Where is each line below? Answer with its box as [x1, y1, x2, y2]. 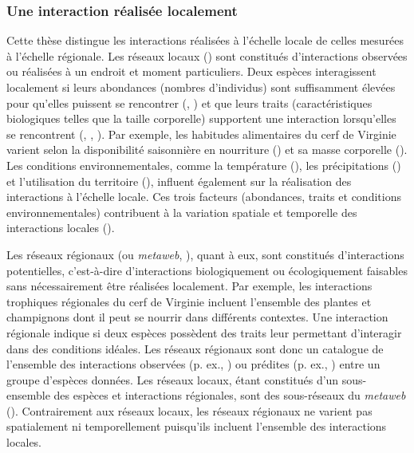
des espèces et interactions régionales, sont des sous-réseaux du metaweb [53, 387, 406, 404]
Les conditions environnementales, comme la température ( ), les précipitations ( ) [6, 156, 401, 173]
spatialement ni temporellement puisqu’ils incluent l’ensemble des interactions [6, 418, 387, 435]
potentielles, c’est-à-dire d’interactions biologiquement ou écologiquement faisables [6, 262, 408, 278]
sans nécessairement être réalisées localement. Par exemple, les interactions [6, 278, 373, 294]
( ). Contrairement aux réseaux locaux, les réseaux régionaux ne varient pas [6, 402, 373, 419]
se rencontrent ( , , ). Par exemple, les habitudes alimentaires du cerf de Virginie [6, 125, 396, 142]
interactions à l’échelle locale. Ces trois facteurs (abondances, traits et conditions [6, 188, 401, 205]
